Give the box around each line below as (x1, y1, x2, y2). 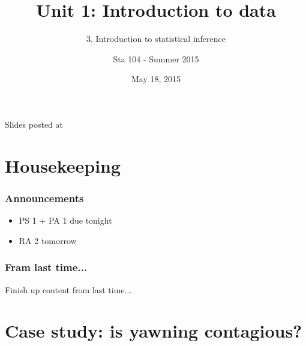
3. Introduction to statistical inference (86, 32, 226, 45)
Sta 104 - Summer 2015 (113, 52, 199, 65)
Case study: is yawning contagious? (5, 318, 302, 343)
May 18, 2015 (131, 73, 181, 85)
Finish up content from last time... (5, 283, 132, 296)
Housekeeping (5, 153, 121, 177)
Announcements (5, 190, 84, 205)
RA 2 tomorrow (19, 234, 77, 246)
